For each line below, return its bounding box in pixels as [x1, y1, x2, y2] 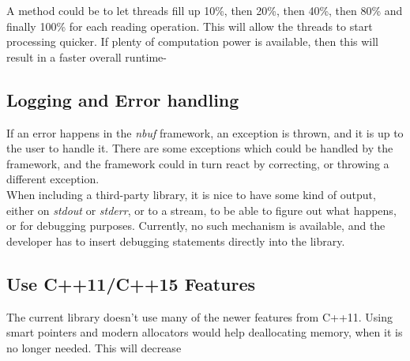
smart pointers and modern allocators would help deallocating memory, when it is [6, 324, 403, 340]
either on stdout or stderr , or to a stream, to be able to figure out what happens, [6, 201, 397, 218]
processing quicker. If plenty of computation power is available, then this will [6, 33, 378, 50]
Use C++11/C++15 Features [6, 271, 255, 295]
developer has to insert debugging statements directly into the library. [6, 232, 345, 249]
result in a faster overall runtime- [6, 48, 167, 65]
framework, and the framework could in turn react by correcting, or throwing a [6, 155, 389, 171]
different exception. [6, 171, 100, 187]
